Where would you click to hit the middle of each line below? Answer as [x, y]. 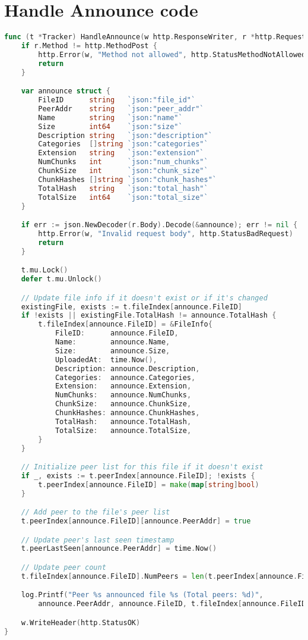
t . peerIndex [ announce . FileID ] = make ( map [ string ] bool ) [149, 484]
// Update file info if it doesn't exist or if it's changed [144, 298]
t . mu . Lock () [45, 270]
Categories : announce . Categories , [125, 377]
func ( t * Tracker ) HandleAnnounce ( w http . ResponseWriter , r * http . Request [155, 37]
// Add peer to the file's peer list [96, 512]
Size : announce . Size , [112, 351]
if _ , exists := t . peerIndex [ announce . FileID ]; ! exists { [138, 476]
